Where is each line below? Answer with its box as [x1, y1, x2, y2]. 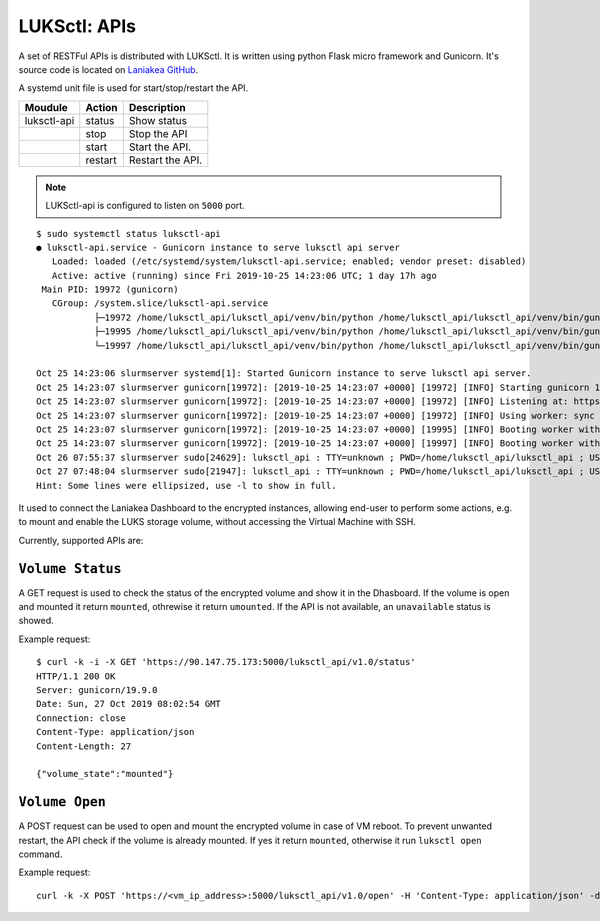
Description [128, 100, 186, 114]
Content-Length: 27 [36, 740, 132, 752]
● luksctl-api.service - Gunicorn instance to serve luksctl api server [36, 241, 400, 253]
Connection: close [36, 712, 127, 724]
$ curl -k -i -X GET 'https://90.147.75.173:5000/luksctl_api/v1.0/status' [36, 656, 416, 668]
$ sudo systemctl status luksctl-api [36, 228, 222, 239]
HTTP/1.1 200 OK [36, 670, 116, 682]
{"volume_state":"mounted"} [36, 768, 174, 780]
